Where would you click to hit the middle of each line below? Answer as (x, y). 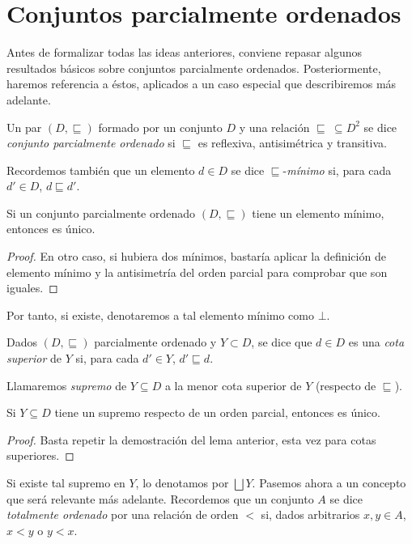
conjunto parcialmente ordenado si (91, 143)
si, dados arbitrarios (310, 514)
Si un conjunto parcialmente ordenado (101, 212)
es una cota (376, 342)
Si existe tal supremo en (66, 482)
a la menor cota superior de (233, 385)
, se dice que (282, 342)
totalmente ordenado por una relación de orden (123, 514)
